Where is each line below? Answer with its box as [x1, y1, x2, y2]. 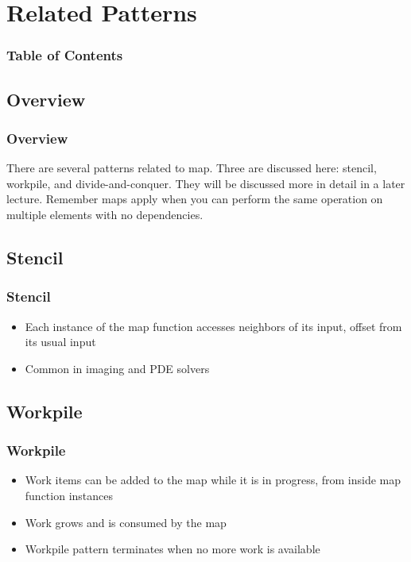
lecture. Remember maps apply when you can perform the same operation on [6, 191, 383, 207]
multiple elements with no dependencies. [6, 206, 204, 222]
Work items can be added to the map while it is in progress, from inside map [25, 472, 401, 488]
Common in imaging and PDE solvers [25, 360, 210, 376]
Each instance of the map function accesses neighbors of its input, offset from [25, 318, 402, 334]
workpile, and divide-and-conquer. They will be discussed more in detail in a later [6, 175, 405, 191]
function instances [25, 487, 114, 503]
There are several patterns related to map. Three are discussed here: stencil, [6, 160, 377, 176]
